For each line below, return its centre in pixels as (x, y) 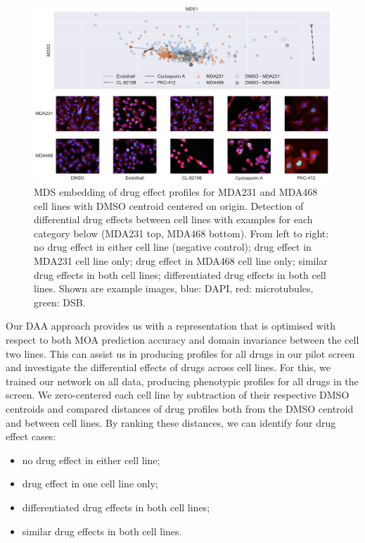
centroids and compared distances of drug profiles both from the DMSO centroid (180, 408)
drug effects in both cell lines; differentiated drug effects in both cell (180, 274)
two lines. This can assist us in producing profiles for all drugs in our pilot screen (180, 353)
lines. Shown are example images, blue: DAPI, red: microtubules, (174, 288)
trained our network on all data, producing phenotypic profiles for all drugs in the (182, 381)
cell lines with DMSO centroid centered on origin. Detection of (169, 205)
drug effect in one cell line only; (90, 483)
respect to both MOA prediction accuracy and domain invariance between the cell (182, 340)
